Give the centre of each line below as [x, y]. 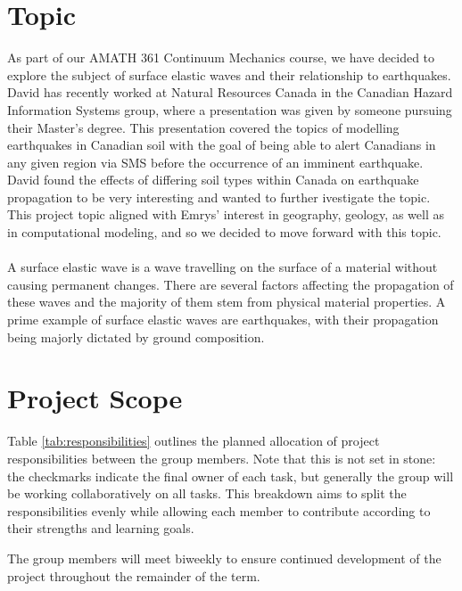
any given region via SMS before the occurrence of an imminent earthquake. [215, 162]
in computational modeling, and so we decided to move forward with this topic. [224, 232]
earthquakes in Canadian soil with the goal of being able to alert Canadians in [222, 145]
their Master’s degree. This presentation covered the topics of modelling [203, 127]
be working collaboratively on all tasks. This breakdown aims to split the [207, 493]
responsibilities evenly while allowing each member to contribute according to [219, 510]
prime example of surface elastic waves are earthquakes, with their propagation [223, 320]
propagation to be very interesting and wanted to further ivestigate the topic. [219, 197]
